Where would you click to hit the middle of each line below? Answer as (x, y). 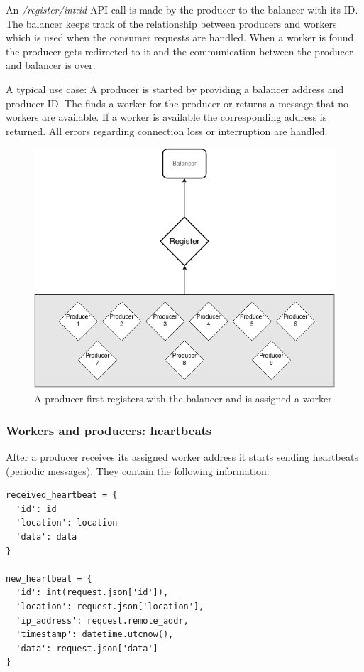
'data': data (46, 537)
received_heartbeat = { (62, 495)
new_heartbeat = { (49, 578)
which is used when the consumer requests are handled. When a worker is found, (181, 37)
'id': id (36, 509)
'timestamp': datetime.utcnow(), (95, 635)
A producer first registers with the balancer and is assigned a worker (183, 399)
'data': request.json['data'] (87, 648)
